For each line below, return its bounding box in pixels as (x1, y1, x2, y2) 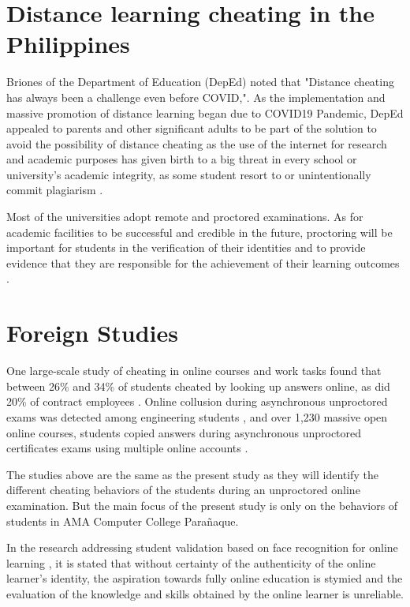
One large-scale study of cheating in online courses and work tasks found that (6, 362, 382, 379)
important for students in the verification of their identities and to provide (6, 239, 366, 256)
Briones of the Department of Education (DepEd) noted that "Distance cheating (6, 73, 394, 90)
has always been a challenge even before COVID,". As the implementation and (6, 88, 386, 105)
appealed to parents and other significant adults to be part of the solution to (6, 120, 377, 137)
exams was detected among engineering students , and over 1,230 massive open (6, 408, 388, 425)
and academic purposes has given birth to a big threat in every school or (6, 151, 357, 167)
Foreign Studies (6, 317, 178, 349)
